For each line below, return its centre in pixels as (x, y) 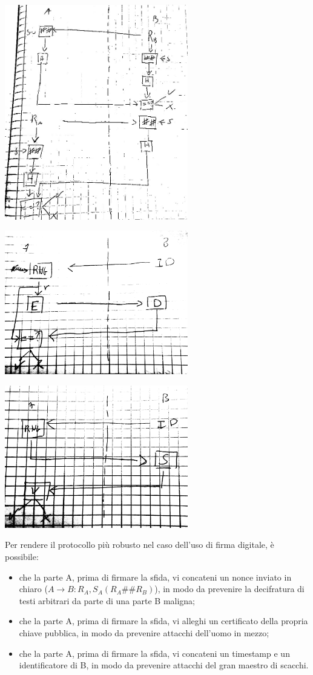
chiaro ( (33, 589)
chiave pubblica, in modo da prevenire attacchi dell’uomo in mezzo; (144, 632)
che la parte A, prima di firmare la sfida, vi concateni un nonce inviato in (155, 577)
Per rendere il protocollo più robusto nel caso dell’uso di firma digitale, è (140, 545)
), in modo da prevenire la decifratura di (229, 589)
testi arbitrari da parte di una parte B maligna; (107, 600)
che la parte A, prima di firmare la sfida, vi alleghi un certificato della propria (163, 621)
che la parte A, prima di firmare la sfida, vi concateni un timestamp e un (154, 653)
